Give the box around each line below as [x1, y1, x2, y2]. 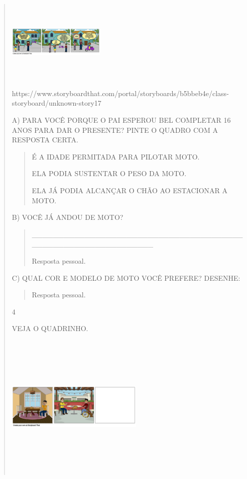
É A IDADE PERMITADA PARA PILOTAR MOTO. [32, 151, 200, 162]
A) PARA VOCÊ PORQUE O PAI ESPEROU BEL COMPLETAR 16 [12, 115, 231, 125]
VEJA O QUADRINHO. [12, 323, 88, 334]
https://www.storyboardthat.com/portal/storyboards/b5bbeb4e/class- [12, 88, 229, 98]
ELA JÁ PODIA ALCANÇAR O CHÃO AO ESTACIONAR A [32, 185, 228, 196]
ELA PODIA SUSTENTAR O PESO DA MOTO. [32, 168, 187, 179]
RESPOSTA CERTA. [12, 134, 78, 145]
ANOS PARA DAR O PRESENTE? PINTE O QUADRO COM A [12, 124, 218, 135]
